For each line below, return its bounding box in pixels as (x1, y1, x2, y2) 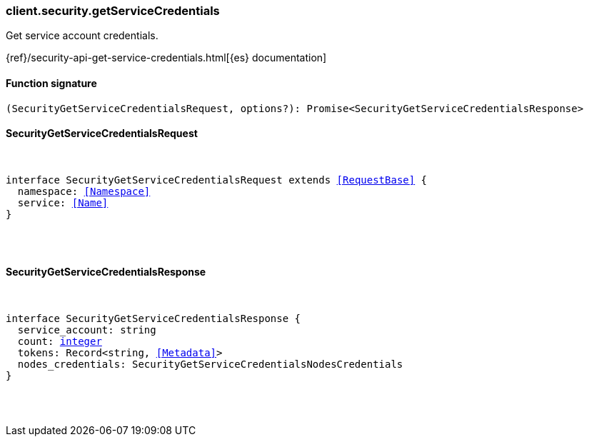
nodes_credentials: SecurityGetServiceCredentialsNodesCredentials (17, 358, 403, 371)
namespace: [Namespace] (17, 185, 151, 197)
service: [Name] (17, 196, 109, 209)
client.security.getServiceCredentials (6, 4, 220, 18)
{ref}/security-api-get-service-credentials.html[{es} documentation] (6, 51, 327, 64)
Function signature (6, 76, 97, 89)
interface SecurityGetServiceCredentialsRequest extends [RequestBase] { (6, 174, 428, 186)
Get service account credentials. (6, 29, 158, 42)
